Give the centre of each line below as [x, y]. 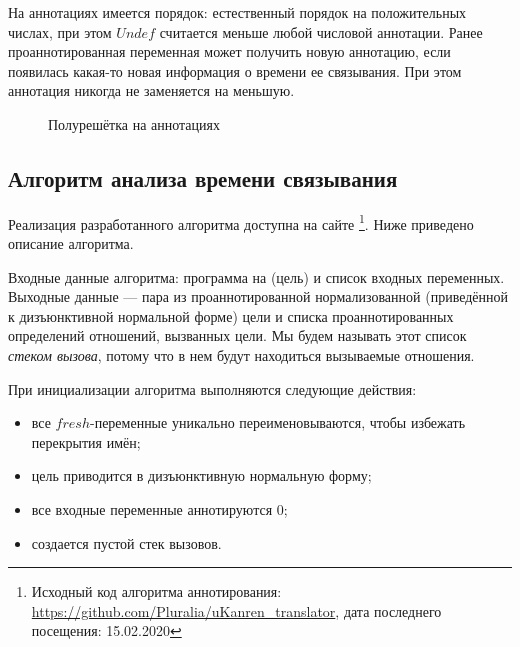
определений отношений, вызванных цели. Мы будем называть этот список [237, 335]
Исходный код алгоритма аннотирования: [156, 591]
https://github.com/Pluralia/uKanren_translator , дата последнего [236, 610]
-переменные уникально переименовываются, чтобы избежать [277, 422]
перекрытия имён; [86, 441]
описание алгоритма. [71, 243]
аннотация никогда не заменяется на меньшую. [151, 90]
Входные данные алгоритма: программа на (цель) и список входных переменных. [256, 276]
